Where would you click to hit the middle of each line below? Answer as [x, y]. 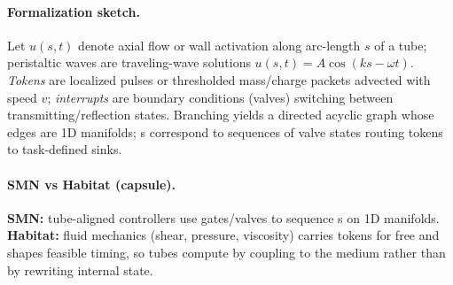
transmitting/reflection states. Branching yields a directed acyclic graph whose [221, 115]
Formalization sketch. [74, 11]
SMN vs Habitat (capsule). [92, 184]
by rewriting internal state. [80, 270]
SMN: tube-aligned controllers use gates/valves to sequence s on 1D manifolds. [223, 217]
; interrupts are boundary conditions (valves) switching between [220, 97]
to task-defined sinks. [65, 149]
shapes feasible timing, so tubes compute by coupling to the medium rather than [226, 252]
